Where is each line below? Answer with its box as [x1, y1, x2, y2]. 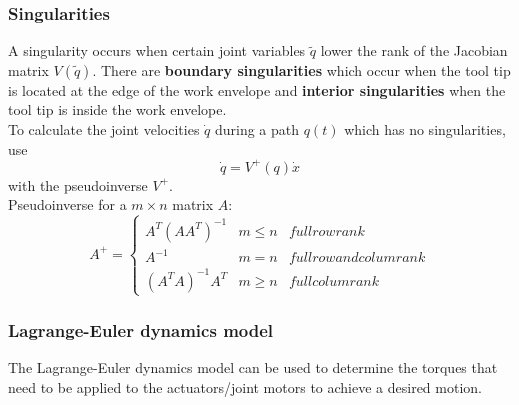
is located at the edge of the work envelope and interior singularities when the [8, 79, 506, 100]
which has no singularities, [344, 119, 506, 139]
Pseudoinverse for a [8, 194, 127, 215]
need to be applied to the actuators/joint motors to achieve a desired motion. [8, 376, 482, 397]
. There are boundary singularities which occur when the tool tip [92, 59, 511, 80]
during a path [214, 119, 300, 139]
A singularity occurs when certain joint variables [8, 40, 306, 61]
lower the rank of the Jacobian [320, 40, 508, 61]
